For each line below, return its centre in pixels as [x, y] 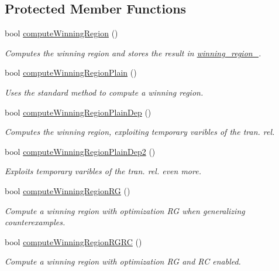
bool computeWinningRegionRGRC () [73, 241]
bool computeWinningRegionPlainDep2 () [80, 151]
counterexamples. [35, 222]
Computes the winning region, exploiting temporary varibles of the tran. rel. [140, 132]
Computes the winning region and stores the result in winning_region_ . [133, 52]
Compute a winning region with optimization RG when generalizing [125, 210]
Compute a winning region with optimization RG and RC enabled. [123, 261]
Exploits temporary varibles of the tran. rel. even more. [103, 171]
